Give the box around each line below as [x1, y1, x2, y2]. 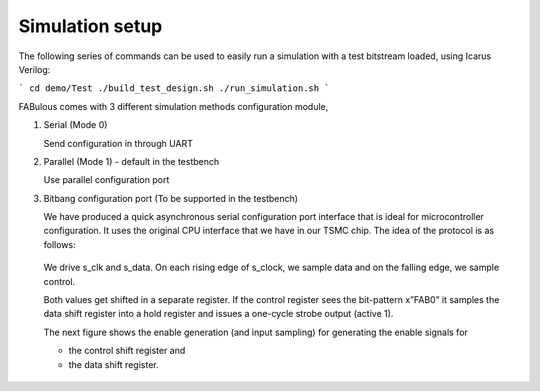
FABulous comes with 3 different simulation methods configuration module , [18, 100, 329, 112]
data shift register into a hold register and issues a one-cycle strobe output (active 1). [43, 308, 394, 320]
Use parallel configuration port [43, 174, 170, 186]
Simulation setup [18, 15, 163, 37]
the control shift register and [68, 345, 186, 357]
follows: [43, 238, 76, 250]
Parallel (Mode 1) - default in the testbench [43, 155, 220, 167]
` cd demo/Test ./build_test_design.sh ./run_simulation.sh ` [18, 83, 330, 94]
